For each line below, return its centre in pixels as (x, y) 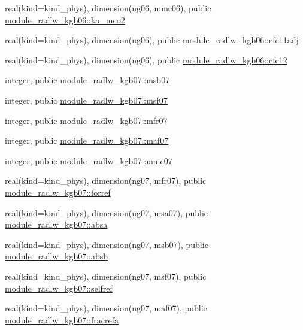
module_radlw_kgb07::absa (56, 224)
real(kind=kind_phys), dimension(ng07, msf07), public (106, 276)
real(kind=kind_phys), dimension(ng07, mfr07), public (106, 181)
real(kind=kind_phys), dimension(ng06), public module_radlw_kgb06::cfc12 (146, 60)
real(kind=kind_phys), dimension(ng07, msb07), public (107, 244)
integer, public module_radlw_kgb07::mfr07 (86, 120)
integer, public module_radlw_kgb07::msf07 (86, 100)
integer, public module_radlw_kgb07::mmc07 (89, 160)
